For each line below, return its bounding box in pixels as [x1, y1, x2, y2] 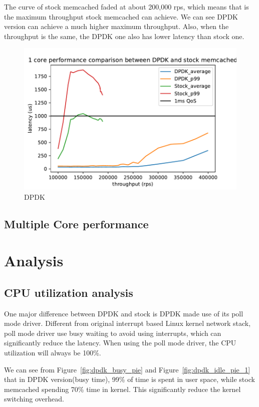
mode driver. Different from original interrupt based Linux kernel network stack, [4, 318, 251, 328]
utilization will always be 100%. [4, 347, 101, 357]
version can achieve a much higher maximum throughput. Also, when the [4, 21, 229, 32]
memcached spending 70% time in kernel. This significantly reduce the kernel [4, 383, 241, 394]
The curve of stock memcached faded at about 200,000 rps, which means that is [4, 2, 249, 12]
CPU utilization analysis [4, 284, 133, 300]
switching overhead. [4, 393, 64, 404]
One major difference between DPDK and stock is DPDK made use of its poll [4, 308, 243, 318]
